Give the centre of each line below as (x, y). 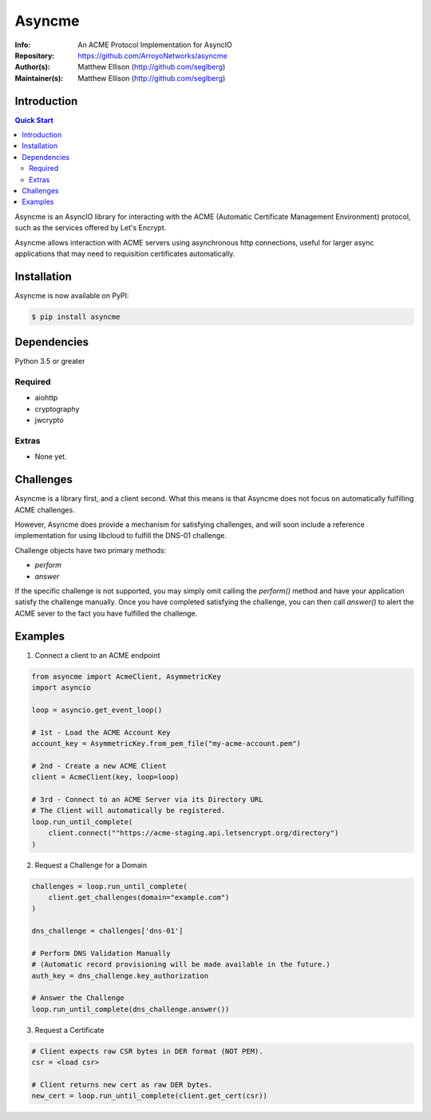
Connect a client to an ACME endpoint (97, 655)
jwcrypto (49, 420)
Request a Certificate (69, 1030)
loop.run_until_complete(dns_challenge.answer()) (130, 1009)
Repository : (35, 55)
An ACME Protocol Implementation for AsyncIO (155, 45)
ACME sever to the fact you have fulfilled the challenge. (106, 613)
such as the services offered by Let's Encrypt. (91, 228)
